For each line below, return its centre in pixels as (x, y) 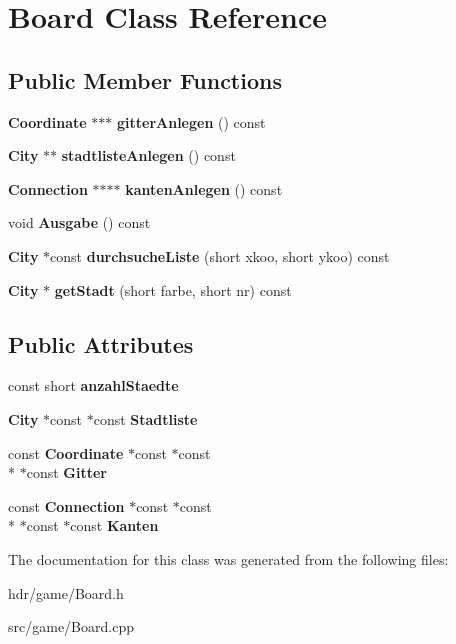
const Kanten (114, 525)
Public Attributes (101, 343)
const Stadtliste (145, 418)
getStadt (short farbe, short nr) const (173, 289)
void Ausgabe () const (79, 222)
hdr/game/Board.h (66, 592)
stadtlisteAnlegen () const (148, 155)
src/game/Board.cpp (71, 626)
